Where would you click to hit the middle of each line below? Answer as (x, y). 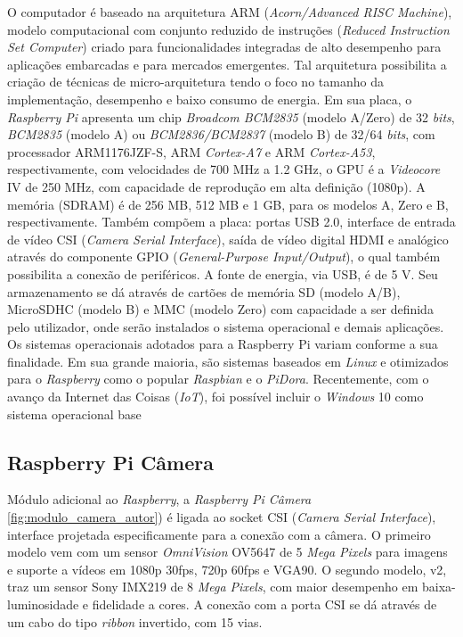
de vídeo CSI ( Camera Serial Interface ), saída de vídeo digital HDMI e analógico (228, 239)
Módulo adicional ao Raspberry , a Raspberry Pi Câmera (159, 499)
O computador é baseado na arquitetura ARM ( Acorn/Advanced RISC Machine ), (230, 12)
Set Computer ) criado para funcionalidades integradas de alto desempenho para (224, 47)
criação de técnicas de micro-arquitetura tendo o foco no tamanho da (195, 82)
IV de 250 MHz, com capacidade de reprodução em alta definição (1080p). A (216, 186)
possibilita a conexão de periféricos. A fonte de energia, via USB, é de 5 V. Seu (223, 273)
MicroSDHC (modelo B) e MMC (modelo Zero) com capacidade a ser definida (220, 309)
